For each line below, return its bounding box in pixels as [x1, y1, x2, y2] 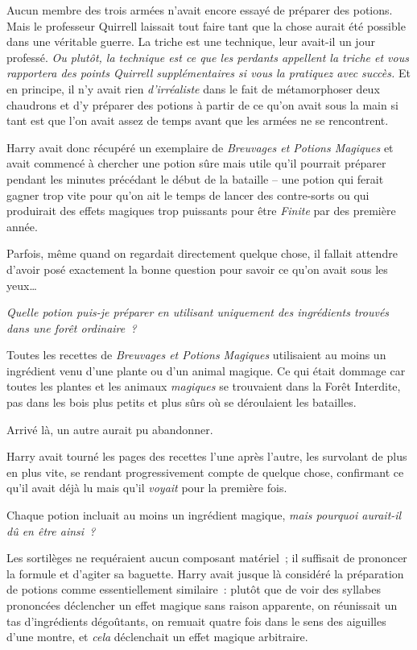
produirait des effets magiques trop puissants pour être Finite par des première [6, 202, 396, 219]
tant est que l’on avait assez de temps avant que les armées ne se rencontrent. [6, 112, 389, 129]
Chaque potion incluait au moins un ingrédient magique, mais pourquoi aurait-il [6, 507, 402, 524]
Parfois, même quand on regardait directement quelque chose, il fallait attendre [6, 245, 398, 262]
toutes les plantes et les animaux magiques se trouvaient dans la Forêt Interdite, [6, 378, 401, 395]
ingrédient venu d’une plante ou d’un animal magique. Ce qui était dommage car [6, 362, 406, 379]
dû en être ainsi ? [6, 522, 96, 539]
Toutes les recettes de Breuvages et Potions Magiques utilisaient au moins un [6, 346, 386, 363]
